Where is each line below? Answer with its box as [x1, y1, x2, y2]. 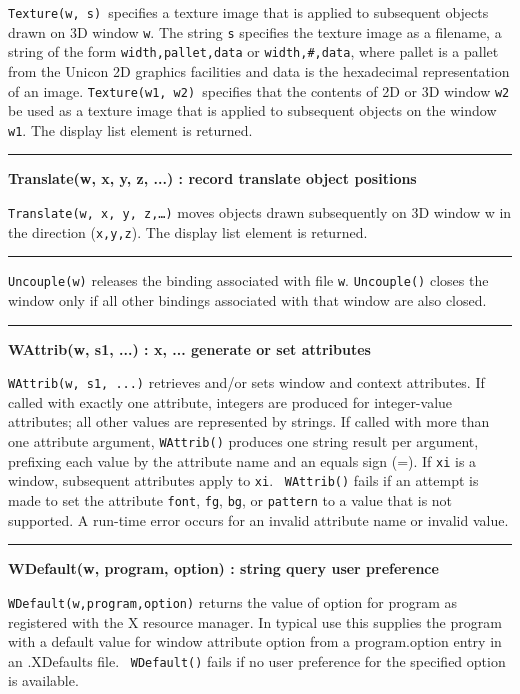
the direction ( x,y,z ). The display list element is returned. [8, 221, 368, 242]
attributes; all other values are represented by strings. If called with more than [8, 411, 490, 432]
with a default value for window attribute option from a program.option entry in [8, 631, 502, 652]
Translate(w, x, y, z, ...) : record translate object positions [8, 168, 417, 189]
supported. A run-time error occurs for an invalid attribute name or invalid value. [8, 509, 509, 530]
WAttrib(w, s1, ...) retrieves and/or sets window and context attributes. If [8, 372, 485, 393]
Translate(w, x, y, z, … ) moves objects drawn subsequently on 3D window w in [8, 202, 512, 223]
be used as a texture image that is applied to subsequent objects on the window [8, 100, 497, 121]
